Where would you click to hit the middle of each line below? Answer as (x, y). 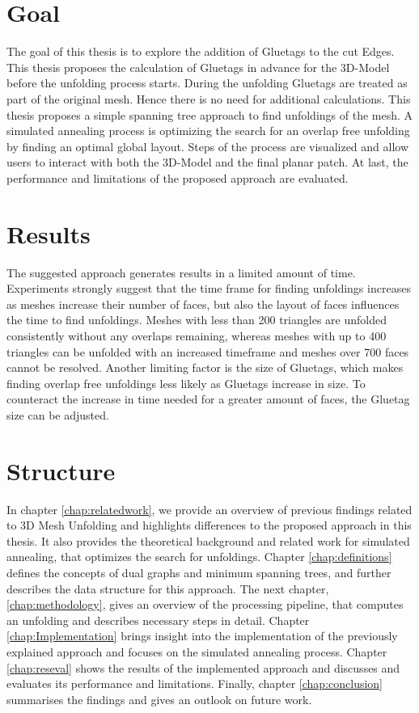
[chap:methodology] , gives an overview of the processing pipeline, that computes (205, 604)
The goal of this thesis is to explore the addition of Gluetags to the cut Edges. (201, 51)
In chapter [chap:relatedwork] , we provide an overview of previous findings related (209, 509)
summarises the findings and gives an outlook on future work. (159, 699)
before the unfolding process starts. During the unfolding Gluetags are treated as (207, 83)
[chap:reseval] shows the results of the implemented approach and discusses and (203, 667)
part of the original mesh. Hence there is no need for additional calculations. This (209, 98)
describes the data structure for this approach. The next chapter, (168, 588)
